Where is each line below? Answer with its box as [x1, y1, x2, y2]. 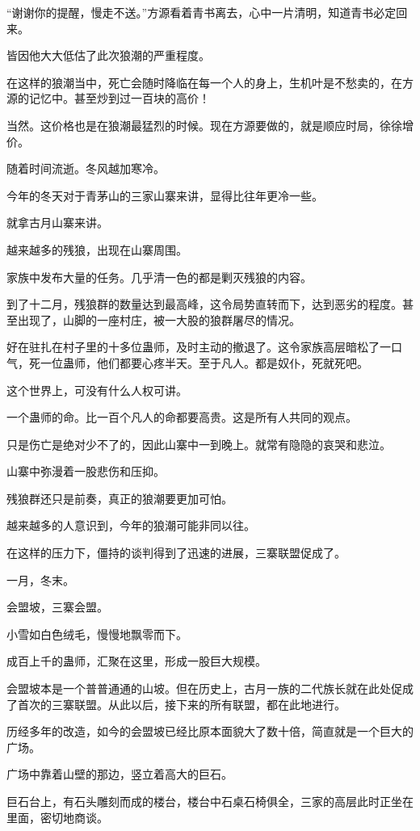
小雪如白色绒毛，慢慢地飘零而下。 [6, 625, 187, 642]
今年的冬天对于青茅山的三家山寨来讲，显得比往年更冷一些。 [6, 187, 323, 204]
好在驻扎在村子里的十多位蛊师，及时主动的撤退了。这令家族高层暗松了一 [6, 338, 391, 355]
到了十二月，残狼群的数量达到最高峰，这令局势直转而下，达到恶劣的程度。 [6, 296, 402, 313]
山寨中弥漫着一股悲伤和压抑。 [6, 463, 165, 480]
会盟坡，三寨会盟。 [6, 598, 108, 615]
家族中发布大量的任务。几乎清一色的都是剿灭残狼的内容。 [6, 268, 312, 285]
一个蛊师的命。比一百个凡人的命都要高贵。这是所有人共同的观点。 [6, 409, 357, 426]
